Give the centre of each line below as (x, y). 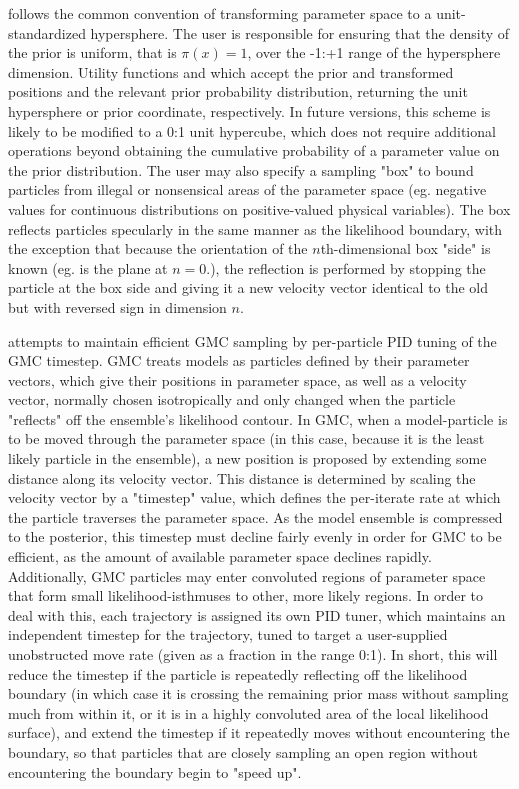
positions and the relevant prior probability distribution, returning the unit (238, 91)
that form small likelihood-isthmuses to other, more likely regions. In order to (246, 595)
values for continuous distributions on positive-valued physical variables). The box (259, 208)
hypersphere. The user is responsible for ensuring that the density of (300, 32)
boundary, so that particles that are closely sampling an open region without (243, 751)
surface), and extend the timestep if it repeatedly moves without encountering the (259, 732)
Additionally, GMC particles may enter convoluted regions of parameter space (247, 575)
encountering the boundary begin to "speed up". (155, 771)
